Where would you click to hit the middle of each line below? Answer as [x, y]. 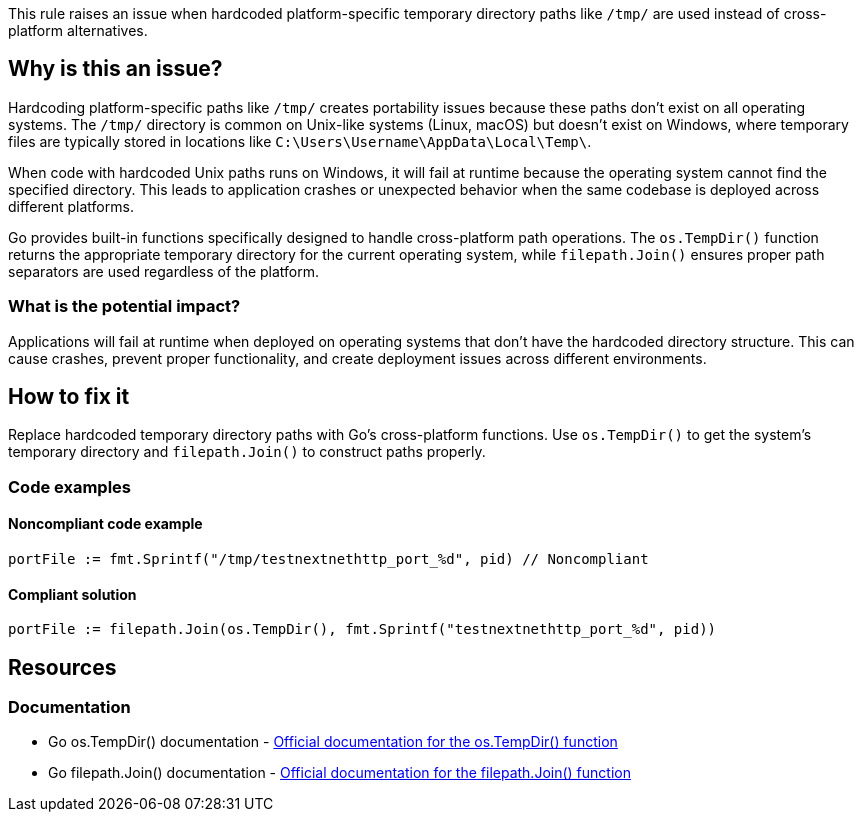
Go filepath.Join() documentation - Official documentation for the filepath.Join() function [339, 773]
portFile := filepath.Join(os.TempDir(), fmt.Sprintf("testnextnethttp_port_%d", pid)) [362, 629]
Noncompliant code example [105, 524]
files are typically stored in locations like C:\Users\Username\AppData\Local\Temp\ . [300, 141]
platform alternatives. [78, 30]
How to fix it [69, 397]
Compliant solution [72, 594]
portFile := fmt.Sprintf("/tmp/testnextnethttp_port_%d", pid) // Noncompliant [328, 559]
